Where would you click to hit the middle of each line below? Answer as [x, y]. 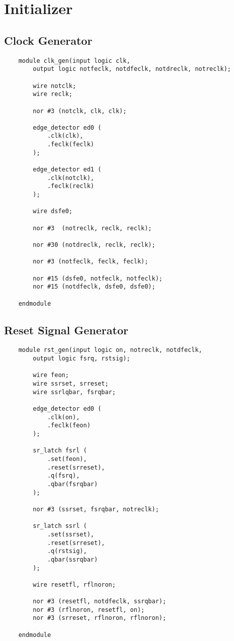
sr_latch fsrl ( [60, 451]
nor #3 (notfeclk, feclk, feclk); [91, 262]
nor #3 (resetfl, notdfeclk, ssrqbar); [100, 602]
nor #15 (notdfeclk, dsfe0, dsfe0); [94, 287]
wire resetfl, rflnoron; [74, 584]
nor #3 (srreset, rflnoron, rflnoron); [100, 618]
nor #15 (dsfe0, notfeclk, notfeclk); [98, 278]
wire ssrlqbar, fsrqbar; [74, 392]
